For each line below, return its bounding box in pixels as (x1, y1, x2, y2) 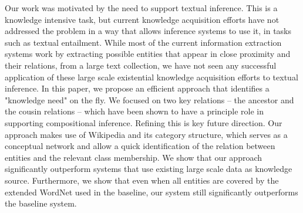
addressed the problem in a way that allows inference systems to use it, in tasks (5, 25, 292, 37)
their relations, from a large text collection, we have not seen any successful (5, 59, 277, 71)
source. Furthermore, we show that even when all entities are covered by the (5, 174, 279, 186)
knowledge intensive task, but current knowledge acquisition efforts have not (5, 13, 280, 25)
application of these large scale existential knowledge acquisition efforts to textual (5, 70, 298, 83)
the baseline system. (5, 197, 77, 209)
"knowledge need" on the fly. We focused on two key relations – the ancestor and (5, 93, 294, 106)
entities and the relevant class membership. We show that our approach (5, 151, 262, 163)
